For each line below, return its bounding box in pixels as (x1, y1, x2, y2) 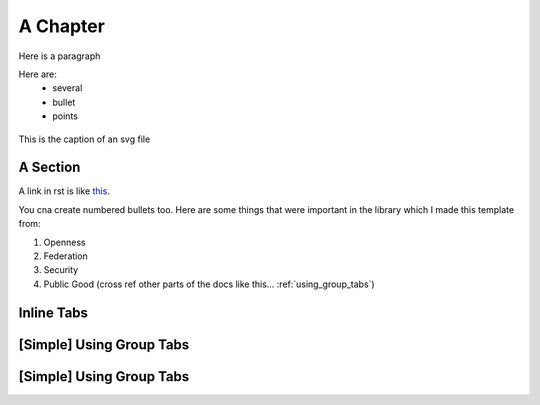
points (52, 110, 79, 122)
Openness (43, 236, 86, 248)
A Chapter (18, 15, 105, 37)
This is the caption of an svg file (18, 133, 151, 145)
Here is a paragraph (18, 50, 101, 62)
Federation (43, 250, 89, 262)
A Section (18, 159, 81, 176)
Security (43, 264, 79, 276)
